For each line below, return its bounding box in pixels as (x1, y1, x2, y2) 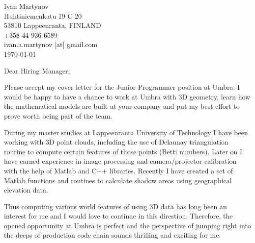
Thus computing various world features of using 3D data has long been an (4, 201, 227, 211)
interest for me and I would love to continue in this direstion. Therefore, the (4, 211, 233, 221)
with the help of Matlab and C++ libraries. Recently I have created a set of (4, 165, 233, 175)
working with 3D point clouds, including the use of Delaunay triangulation (4, 137, 228, 147)
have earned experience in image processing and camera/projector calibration (4, 156, 237, 166)
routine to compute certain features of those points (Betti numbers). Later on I (4, 146, 243, 156)
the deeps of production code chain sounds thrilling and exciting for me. (4, 230, 221, 240)
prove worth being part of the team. (4, 110, 113, 121)
